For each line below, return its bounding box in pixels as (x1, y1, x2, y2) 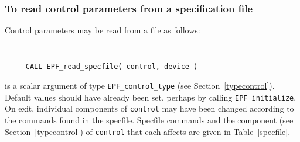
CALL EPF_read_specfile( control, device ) (25, 63, 198, 71)
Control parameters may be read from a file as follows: (5, 24, 200, 36)
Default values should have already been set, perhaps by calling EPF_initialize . (5, 91, 296, 103)
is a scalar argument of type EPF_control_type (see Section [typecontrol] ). (5, 79, 275, 92)
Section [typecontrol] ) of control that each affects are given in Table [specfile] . (5, 125, 291, 137)
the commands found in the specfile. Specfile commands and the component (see (5, 114, 294, 126)
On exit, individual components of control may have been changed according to (5, 102, 294, 115)
